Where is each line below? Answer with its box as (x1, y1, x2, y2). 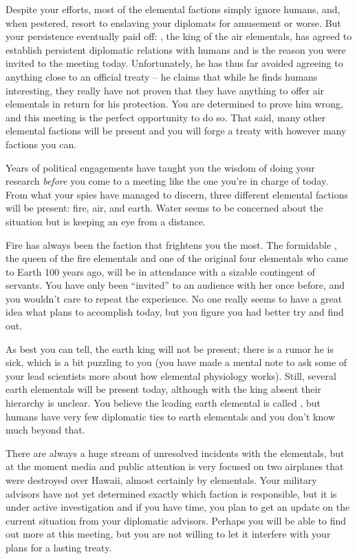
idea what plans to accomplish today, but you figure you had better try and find (6, 305, 344, 319)
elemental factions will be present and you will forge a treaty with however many (6, 123, 347, 138)
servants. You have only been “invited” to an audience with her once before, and (6, 278, 345, 292)
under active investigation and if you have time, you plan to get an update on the (6, 500, 350, 514)
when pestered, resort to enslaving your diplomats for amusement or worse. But (6, 15, 341, 30)
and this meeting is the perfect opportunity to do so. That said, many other (6, 110, 326, 124)
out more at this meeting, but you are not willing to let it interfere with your (6, 527, 331, 541)
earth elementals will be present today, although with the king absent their (6, 382, 321, 396)
